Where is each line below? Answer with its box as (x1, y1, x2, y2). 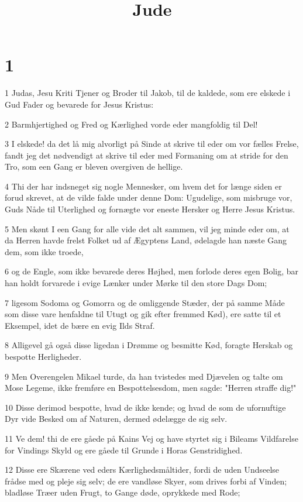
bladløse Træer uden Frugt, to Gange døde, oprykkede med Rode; (5, 486, 240, 498)
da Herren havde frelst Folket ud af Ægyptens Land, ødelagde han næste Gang (5, 234, 287, 246)
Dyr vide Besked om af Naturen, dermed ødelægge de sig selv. (5, 412, 228, 425)
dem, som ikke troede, (5, 245, 84, 257)
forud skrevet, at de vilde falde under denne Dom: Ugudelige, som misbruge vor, (5, 191, 292, 204)
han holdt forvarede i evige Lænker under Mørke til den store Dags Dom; (5, 277, 267, 289)
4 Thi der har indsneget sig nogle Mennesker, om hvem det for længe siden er (5, 180, 282, 192)
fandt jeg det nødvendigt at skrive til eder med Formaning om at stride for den (5, 149, 288, 161)
